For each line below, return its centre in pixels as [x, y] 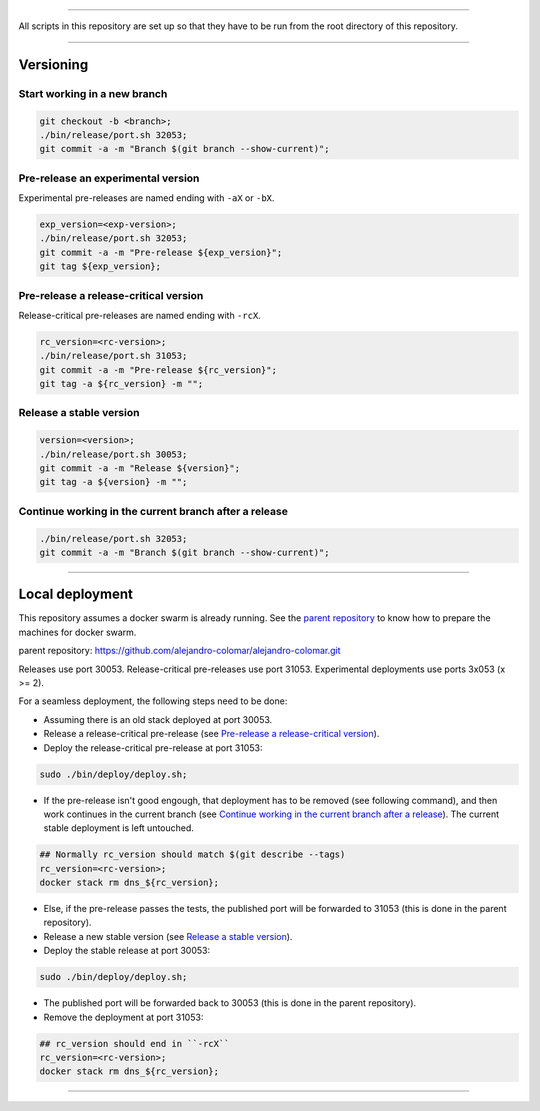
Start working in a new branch [93, 93]
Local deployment [76, 594]
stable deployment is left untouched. [119, 828]
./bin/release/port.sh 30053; [113, 454]
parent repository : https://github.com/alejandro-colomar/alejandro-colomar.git [179, 651]
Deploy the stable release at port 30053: [126, 951]
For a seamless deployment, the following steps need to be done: [153, 701]
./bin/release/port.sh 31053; [113, 356]
